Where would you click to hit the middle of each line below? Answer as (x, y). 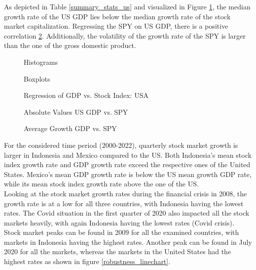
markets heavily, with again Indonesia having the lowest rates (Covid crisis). (119, 222)
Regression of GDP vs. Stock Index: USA (86, 95)
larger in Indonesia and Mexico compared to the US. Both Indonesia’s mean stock (128, 155)
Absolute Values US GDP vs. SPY (76, 112)
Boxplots (37, 78)
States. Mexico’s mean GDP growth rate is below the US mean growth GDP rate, (128, 174)
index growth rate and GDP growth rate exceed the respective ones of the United (127, 164)
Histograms (41, 62)
